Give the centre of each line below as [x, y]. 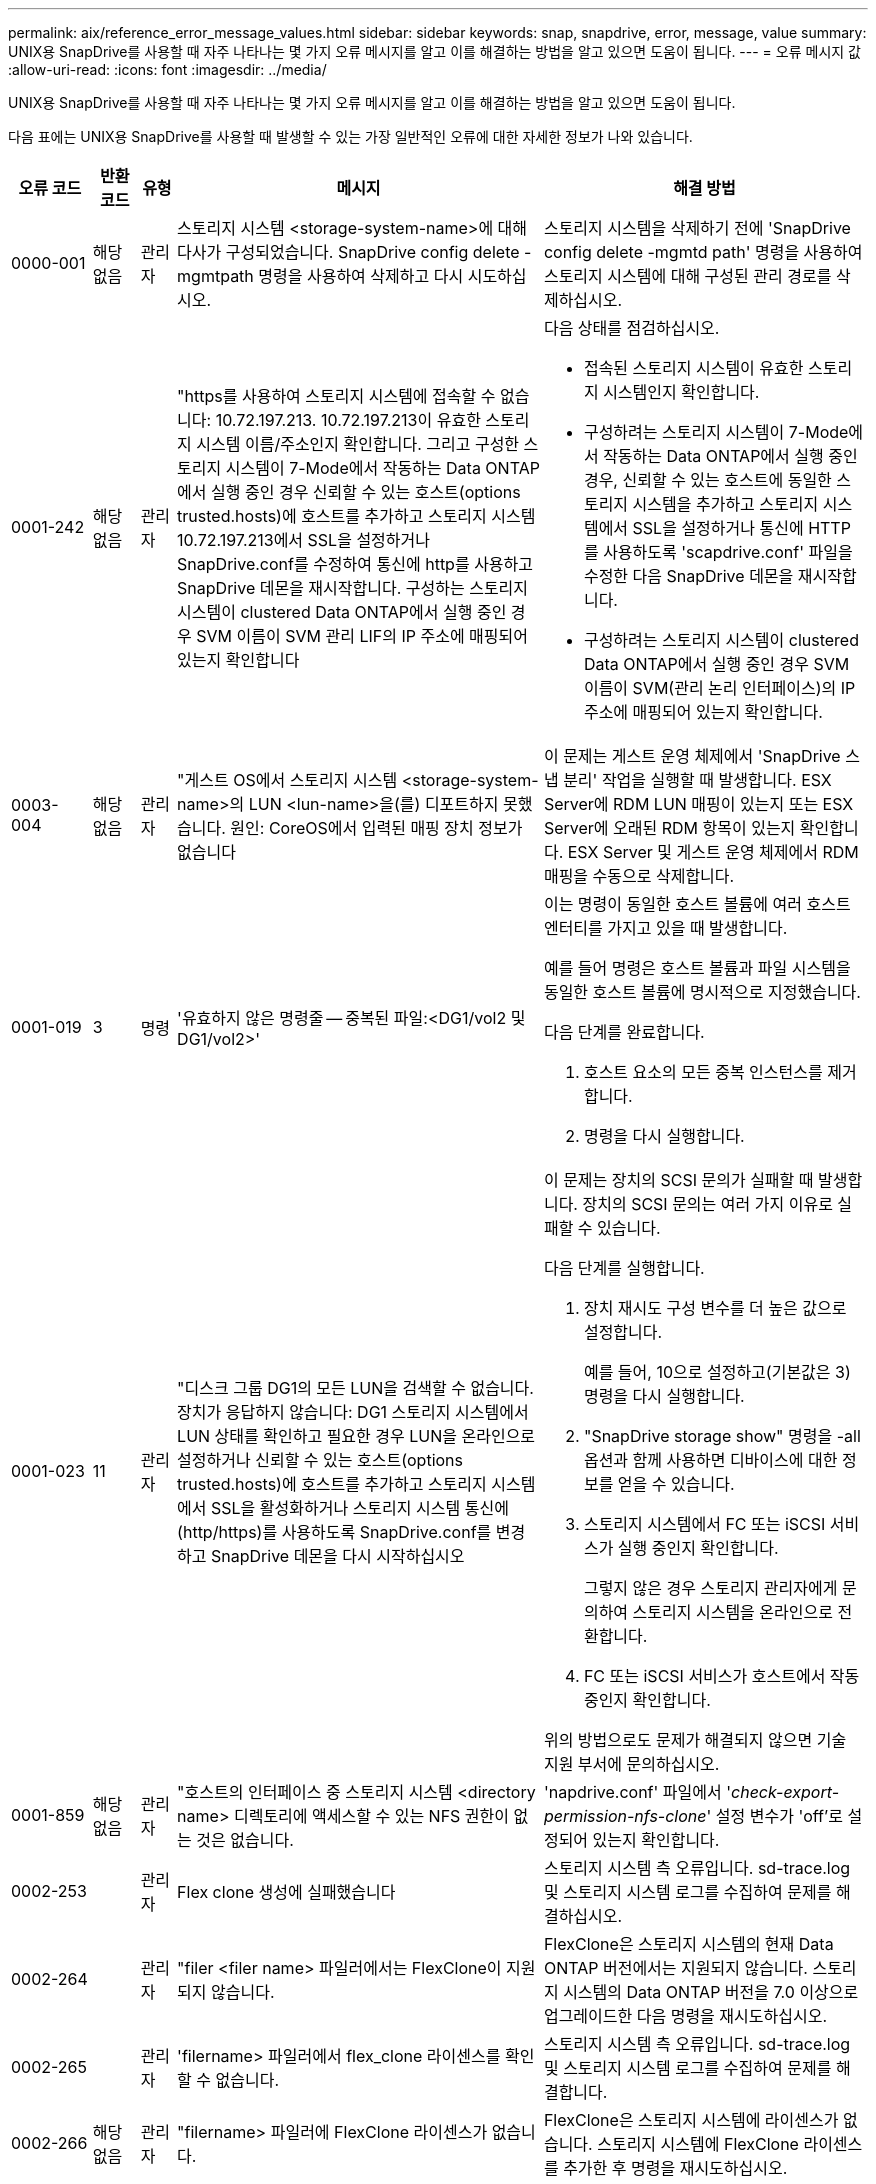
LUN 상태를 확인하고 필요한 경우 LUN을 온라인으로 [356, 1436]
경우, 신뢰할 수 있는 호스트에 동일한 [707, 480]
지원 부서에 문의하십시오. [631, 1764]
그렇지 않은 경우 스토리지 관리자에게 [710, 1588]
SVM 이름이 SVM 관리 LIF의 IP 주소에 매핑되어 [362, 636]
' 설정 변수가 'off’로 [774, 1816]
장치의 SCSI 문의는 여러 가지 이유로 [707, 1204]
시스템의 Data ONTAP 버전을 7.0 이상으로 [711, 1992]
